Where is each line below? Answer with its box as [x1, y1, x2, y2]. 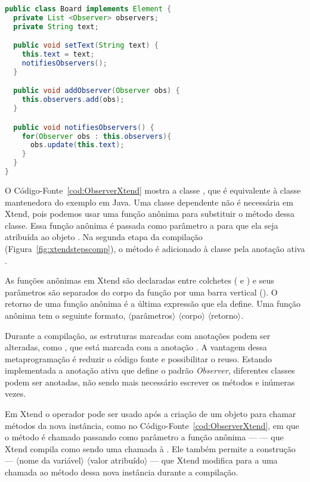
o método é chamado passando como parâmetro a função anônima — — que [5, 431, 284, 443]
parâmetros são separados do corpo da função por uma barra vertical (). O [5, 285, 278, 298]
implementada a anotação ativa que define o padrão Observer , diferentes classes [5, 364, 295, 377]
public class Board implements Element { [5, 5, 172, 13]
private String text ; [13, 22, 99, 31]
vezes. [5, 387, 26, 400]
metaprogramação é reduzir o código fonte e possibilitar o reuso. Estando [5, 352, 272, 365]
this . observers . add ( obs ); [21, 95, 125, 104]
